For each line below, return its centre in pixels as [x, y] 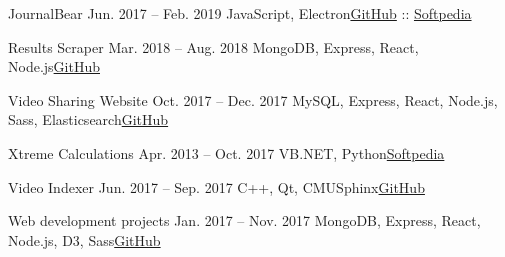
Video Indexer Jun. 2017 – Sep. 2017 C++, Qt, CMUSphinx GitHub [216, 186]
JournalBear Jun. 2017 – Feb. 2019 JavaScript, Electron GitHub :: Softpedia [240, 13]
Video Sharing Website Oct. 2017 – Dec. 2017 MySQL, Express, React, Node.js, [253, 99]
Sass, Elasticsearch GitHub [88, 119]
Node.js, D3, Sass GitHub [84, 239]
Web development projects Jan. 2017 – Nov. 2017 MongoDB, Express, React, [244, 220]
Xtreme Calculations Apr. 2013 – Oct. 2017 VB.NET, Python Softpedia [226, 152]
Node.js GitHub [54, 66]
